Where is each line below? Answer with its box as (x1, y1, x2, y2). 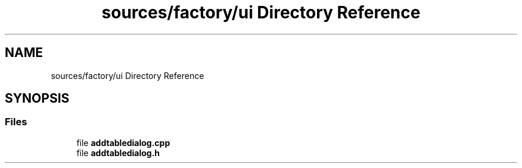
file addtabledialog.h (76, 147, 160, 158)
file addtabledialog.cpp (76, 137, 170, 148)
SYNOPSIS (5, 91, 70, 106)
